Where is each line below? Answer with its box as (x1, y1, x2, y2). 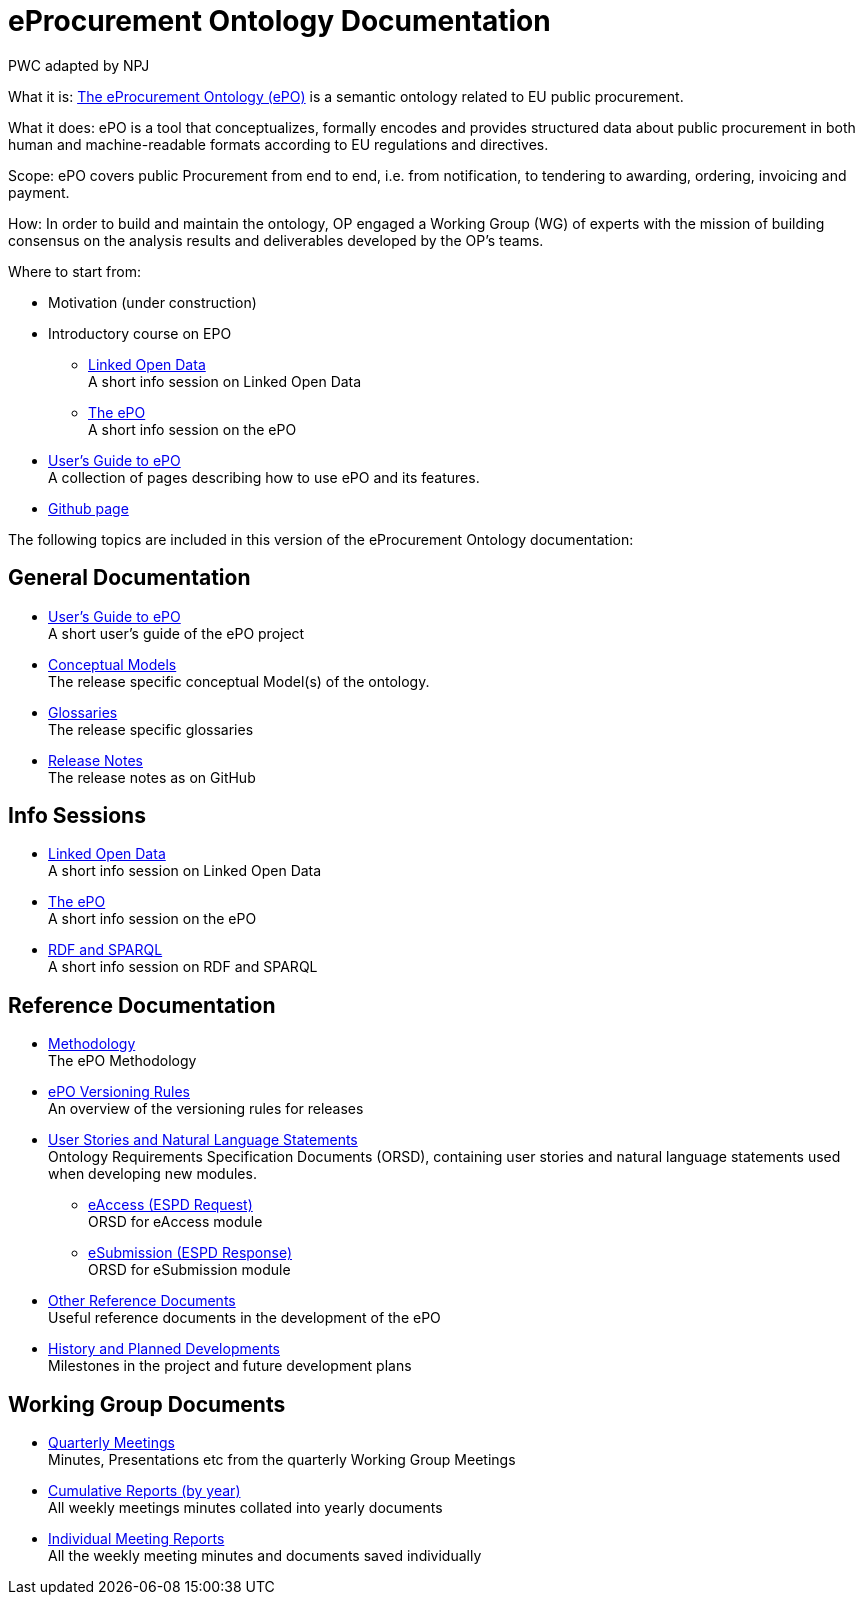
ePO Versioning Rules (48, 1083, 190, 1101)
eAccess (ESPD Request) (88, 1196, 253, 1214)
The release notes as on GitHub (48, 768, 256, 786)
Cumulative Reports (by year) (48, 1482, 241, 1500)
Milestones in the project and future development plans (48, 1357, 412, 1375)
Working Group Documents (8, 1391, 286, 1417)
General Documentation (8, 565, 251, 591)
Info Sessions (8, 803, 146, 829)
